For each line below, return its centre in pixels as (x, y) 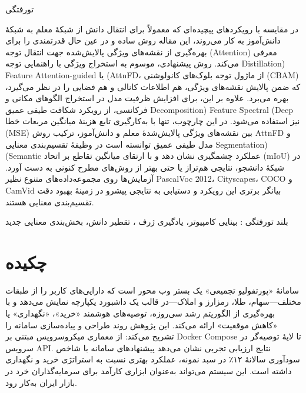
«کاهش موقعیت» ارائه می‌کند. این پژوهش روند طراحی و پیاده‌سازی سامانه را (142, 324)
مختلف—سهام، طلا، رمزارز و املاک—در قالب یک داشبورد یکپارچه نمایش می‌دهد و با (153, 302)
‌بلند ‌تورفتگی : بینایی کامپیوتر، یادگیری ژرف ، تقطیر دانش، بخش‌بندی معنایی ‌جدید (147, 222)
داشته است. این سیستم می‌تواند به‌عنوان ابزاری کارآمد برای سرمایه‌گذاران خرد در (149, 370)
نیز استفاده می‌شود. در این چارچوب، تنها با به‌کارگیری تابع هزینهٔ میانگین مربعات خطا (153, 121)
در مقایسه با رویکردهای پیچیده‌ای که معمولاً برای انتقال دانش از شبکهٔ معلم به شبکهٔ (152, 29)
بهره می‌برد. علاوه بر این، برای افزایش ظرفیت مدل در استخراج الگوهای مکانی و (147, 98)
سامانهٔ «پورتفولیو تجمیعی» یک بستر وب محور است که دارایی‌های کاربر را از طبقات (152, 290)
